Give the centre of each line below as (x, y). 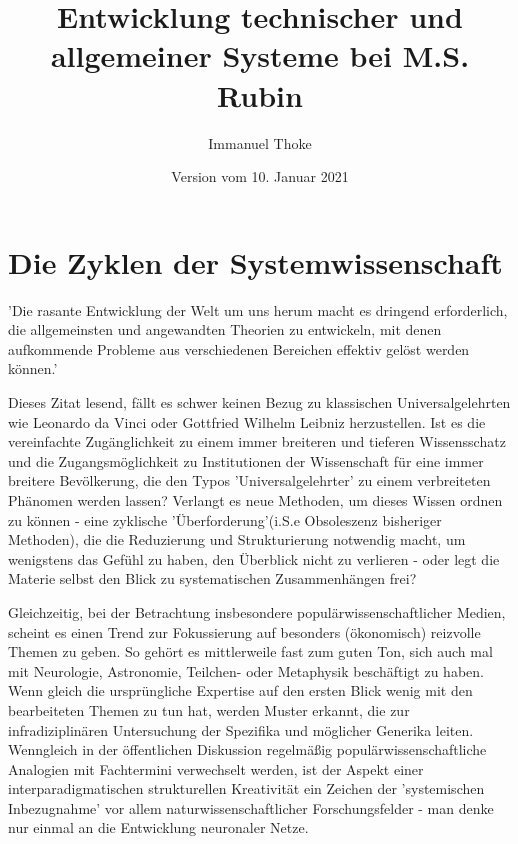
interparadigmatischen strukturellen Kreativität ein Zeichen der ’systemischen (246, 788)
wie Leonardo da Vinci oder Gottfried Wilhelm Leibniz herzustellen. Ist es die (247, 421)
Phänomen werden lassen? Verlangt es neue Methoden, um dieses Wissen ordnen (255, 499)
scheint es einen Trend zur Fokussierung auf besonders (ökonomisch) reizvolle (244, 631)
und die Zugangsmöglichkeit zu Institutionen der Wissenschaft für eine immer (246, 460)
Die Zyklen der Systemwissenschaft (255, 261)
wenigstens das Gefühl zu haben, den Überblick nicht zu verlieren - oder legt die (254, 558)
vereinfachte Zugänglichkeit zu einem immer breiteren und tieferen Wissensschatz (257, 441)
